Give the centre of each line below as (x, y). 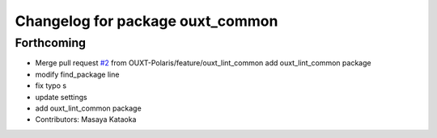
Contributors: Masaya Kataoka (86, 119)
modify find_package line (77, 74)
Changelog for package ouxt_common (146, 21)
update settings (62, 97)
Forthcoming (51, 43)
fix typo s (51, 86)
